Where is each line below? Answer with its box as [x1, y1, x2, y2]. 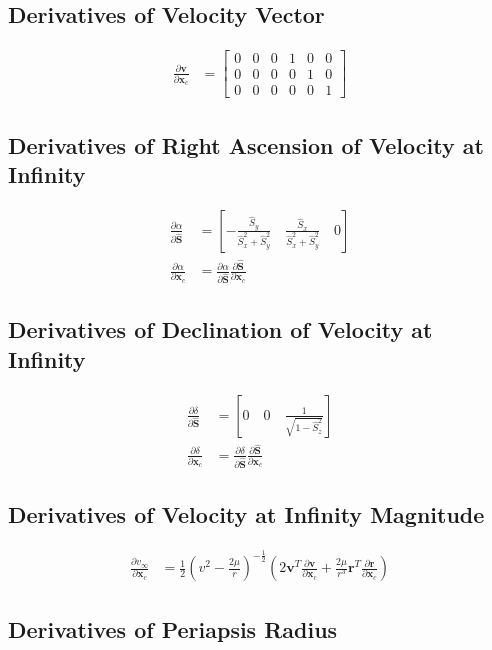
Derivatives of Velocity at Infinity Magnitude [8, 498, 485, 529]
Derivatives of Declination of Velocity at [8, 314, 433, 345]
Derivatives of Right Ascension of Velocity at [8, 129, 484, 160]
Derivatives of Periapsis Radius [8, 613, 338, 644]
